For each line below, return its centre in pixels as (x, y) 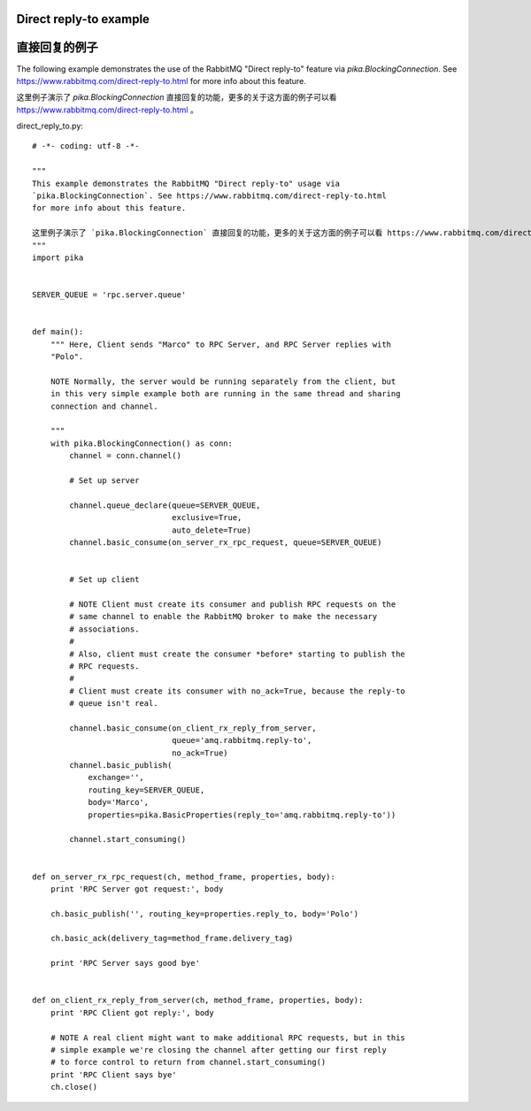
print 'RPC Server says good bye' (125, 963)
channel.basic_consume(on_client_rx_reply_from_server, (193, 728)
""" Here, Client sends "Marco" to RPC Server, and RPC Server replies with (221, 344)
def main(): (58, 332)
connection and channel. (104, 406)
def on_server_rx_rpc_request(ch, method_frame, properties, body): (184, 877)
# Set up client (104, 580)
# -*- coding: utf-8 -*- (86, 146)
